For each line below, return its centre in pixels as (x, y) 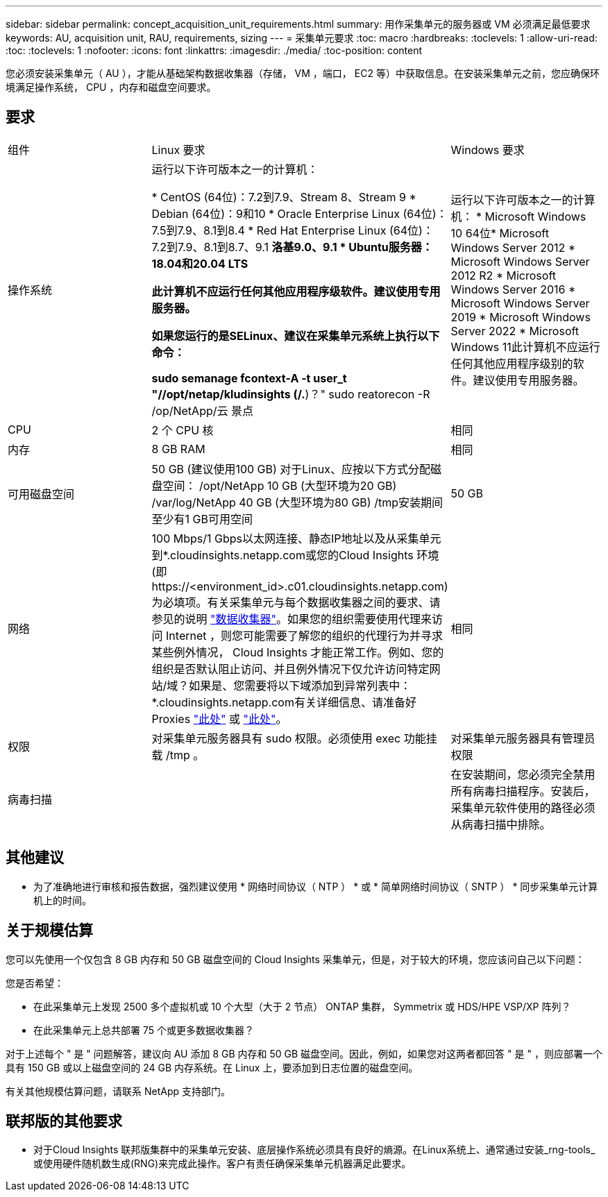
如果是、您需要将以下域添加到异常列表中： (300, 685)
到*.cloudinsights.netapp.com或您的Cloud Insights (282, 555)
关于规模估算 (49, 931)
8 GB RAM (178, 449)
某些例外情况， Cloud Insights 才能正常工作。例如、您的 (298, 652)
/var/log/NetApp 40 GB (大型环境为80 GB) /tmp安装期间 (297, 502)
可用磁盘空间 (41, 494)
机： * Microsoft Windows (518, 216)
